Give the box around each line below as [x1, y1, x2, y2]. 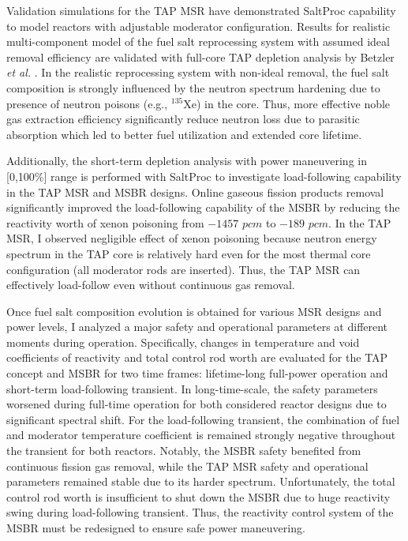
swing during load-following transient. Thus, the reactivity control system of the [6, 504, 394, 520]
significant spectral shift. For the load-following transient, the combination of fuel [6, 411, 400, 427]
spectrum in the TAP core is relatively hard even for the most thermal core [6, 245, 371, 261]
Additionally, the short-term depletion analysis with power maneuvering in [6, 152, 367, 169]
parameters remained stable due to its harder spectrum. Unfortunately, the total [6, 473, 395, 490]
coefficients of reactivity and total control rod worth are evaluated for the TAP [6, 349, 388, 366]
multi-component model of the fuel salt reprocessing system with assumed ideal [6, 33, 390, 50]
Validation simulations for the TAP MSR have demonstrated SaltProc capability [6, 2, 396, 18]
